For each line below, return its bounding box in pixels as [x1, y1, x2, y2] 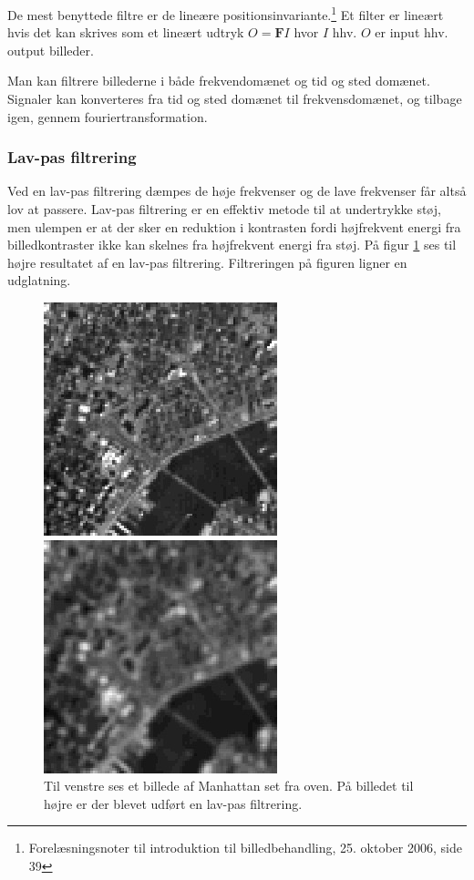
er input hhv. [375, 23, 448, 42]
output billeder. [7, 40, 94, 59]
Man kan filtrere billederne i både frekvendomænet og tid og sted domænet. [7, 71, 430, 90]
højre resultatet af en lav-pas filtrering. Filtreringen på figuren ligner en [7, 252, 407, 271]
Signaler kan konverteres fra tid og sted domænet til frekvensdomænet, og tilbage [7, 89, 462, 108]
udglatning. [7, 271, 71, 290]
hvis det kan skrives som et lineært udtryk [7, 23, 244, 42]
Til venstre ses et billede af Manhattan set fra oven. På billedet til [44, 776, 414, 795]
